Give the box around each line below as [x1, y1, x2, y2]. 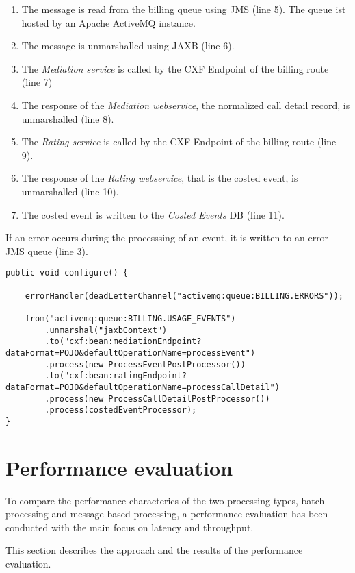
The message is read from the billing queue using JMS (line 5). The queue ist [21, 2, 346, 16]
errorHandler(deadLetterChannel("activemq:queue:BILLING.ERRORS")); [25, 291, 343, 301]
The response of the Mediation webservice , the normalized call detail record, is [21, 97, 350, 112]
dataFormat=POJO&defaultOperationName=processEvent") [5, 348, 256, 358]
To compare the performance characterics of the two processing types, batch [5, 493, 325, 507]
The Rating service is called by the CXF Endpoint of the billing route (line [21, 134, 337, 149]
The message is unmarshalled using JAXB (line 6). [21, 38, 235, 53]
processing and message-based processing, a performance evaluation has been [5, 507, 328, 521]
